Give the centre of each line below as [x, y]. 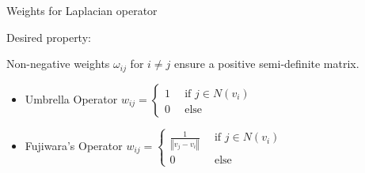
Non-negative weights [58, 64]
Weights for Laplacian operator [82, 10]
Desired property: [49, 37]
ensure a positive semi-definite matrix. [267, 64]
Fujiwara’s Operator [74, 145]
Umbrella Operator [71, 98]
